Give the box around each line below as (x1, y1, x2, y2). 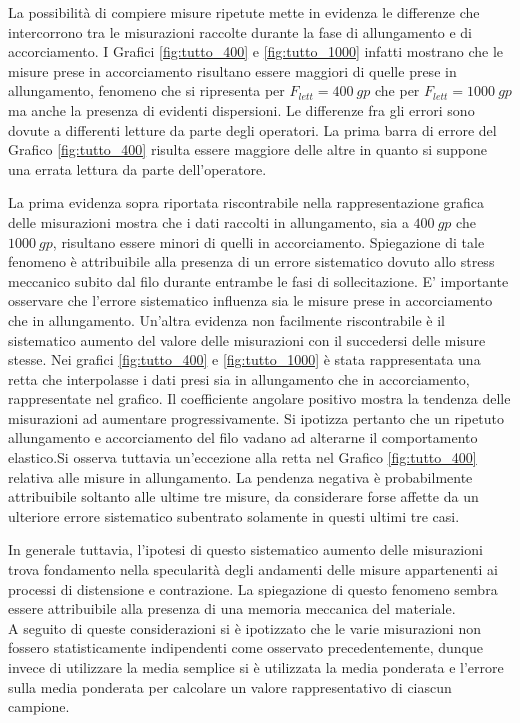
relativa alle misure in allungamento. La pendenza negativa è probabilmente (8, 466, 473, 487)
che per (374, 80, 420, 101)
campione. (8, 696, 70, 717)
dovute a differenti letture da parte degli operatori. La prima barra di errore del (8, 119, 497, 140)
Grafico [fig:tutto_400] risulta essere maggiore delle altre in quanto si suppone (8, 139, 488, 160)
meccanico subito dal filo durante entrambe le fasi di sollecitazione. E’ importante (8, 270, 509, 291)
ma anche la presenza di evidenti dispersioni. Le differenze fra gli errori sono (8, 99, 475, 120)
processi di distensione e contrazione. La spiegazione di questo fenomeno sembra (8, 578, 498, 599)
